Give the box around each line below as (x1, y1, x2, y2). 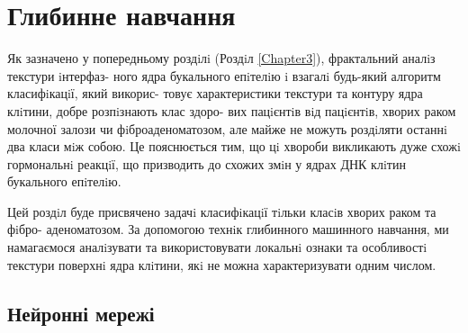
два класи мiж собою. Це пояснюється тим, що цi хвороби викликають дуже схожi (7, 137, 461, 156)
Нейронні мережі (7, 299, 155, 327)
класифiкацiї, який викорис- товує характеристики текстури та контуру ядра (7, 84, 423, 103)
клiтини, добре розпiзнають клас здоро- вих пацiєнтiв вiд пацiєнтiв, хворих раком (7, 101, 456, 120)
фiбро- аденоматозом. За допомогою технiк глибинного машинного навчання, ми (7, 220, 449, 238)
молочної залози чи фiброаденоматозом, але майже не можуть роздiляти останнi (7, 119, 447, 138)
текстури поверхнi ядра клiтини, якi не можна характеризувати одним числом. (7, 255, 436, 274)
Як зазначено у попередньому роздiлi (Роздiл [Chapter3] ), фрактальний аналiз (7, 49, 436, 67)
